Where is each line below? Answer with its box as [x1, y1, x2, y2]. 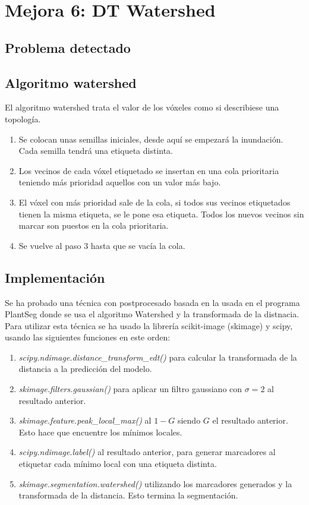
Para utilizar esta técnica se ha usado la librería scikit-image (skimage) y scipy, [5, 319, 293, 332]
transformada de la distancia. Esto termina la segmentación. [18, 489, 238, 501]
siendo [177, 414, 201, 427]
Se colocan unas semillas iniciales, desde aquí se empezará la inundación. [18, 132, 283, 145]
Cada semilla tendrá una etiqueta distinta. [18, 144, 174, 157]
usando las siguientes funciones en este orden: [5, 331, 171, 343]
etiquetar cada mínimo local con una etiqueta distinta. [18, 457, 217, 470]
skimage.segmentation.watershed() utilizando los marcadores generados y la [18, 477, 292, 490]
